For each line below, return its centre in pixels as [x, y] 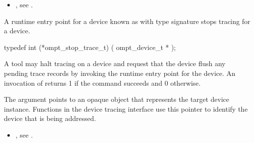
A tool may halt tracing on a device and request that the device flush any [115, 63]
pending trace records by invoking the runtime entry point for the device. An [120, 73]
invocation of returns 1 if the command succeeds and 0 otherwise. [102, 83]
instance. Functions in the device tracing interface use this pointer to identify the [126, 108]
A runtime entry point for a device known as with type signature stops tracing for [127, 21]
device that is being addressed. [50, 118]
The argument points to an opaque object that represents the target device [117, 99]
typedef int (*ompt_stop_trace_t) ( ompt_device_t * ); [90, 47]
